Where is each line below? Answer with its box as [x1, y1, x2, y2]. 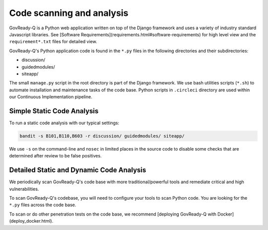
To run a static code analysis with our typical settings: [9, 120, 120, 126]
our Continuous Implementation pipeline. [9, 94, 93, 100]
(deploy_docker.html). [9, 218, 54, 224]
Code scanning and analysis [9, 7, 129, 18]
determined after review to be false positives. [9, 153, 102, 159]
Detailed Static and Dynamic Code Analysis [9, 166, 146, 174]
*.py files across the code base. [9, 202, 76, 208]
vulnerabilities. [9, 186, 39, 192]
